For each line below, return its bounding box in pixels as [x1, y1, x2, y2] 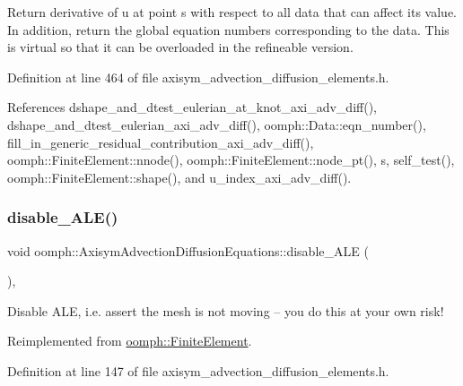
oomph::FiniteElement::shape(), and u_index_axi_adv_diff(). [7, 167, 352, 186]
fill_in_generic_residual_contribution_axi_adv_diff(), [7, 133, 314, 151]
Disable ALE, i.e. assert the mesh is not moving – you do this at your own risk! [7, 301, 444, 320]
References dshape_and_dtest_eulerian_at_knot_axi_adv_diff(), [7, 98, 377, 116]
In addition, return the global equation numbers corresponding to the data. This [7, 20, 450, 39]
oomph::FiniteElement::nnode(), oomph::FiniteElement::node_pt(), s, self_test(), [7, 150, 455, 169]
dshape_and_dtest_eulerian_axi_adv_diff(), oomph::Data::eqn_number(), [7, 115, 426, 133]
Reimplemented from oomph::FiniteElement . [7, 331, 252, 350]
